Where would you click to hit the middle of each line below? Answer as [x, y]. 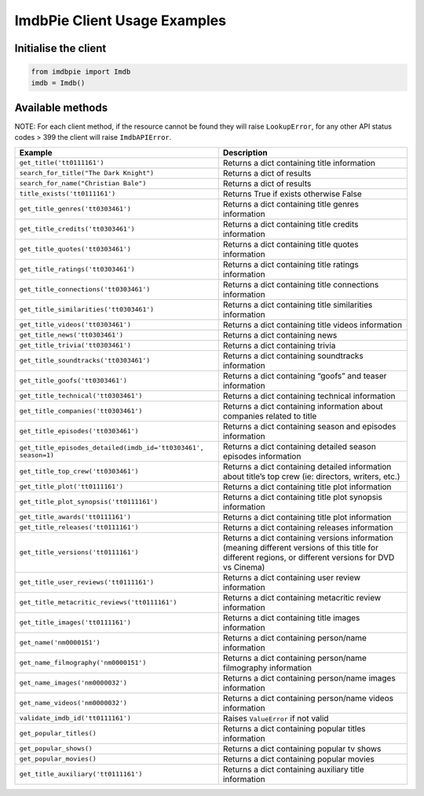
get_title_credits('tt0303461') [77, 229]
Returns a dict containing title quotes [291, 244]
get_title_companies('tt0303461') [81, 411]
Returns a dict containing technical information [309, 396]
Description [245, 152]
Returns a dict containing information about [303, 406]
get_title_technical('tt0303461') [81, 396]
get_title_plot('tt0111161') [71, 487]
